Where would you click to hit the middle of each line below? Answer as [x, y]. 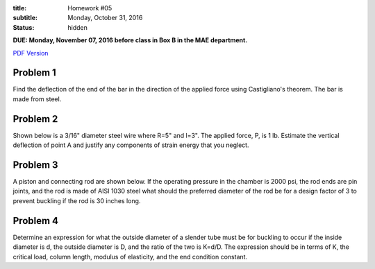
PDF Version [31, 53]
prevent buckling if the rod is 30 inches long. [77, 200]
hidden [78, 27]
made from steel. [37, 99]
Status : [24, 27]
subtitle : [25, 18]
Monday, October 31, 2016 [105, 18]
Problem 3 [35, 165]
